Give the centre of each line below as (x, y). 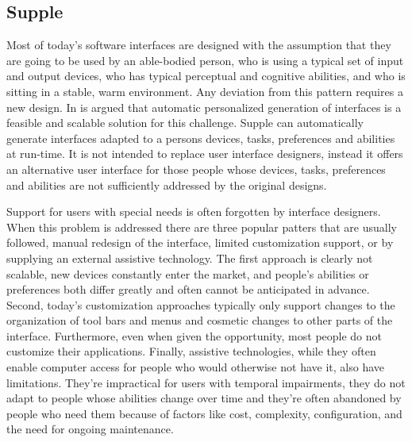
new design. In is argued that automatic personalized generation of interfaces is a (204, 107)
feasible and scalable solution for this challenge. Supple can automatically (185, 123)
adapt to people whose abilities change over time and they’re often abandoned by (204, 398)
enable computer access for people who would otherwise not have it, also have (195, 367)
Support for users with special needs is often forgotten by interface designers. (194, 211)
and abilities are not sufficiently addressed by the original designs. (167, 184)
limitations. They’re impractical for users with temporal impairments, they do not (206, 382)
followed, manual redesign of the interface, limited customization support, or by (200, 242)
